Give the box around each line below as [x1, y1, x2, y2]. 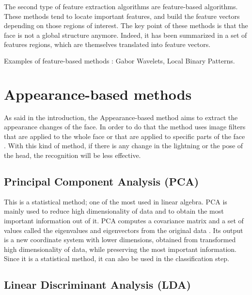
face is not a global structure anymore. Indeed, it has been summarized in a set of [4, 30, 247, 40]
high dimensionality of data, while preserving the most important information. [4, 244, 236, 254]
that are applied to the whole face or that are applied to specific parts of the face [4, 131, 245, 141]
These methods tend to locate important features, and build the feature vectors [4, 11, 240, 21]
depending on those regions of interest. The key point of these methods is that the [4, 20, 248, 31]
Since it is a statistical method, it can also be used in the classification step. [4, 253, 229, 264]
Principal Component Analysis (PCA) [4, 174, 199, 189]
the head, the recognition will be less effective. [4, 150, 141, 160]
